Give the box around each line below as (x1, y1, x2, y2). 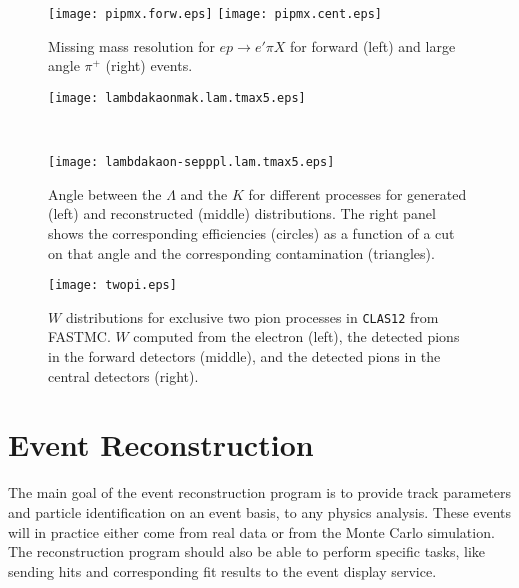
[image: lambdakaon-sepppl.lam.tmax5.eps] (48, 155, 335, 170)
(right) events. (105, 55, 193, 76)
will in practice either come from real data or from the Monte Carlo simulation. (8, 521, 495, 542)
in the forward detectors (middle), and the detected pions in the (48, 346, 441, 367)
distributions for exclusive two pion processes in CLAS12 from (65, 306, 439, 327)
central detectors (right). (48, 365, 199, 386)
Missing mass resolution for (48, 35, 215, 56)
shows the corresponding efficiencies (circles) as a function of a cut (48, 222, 455, 243)
